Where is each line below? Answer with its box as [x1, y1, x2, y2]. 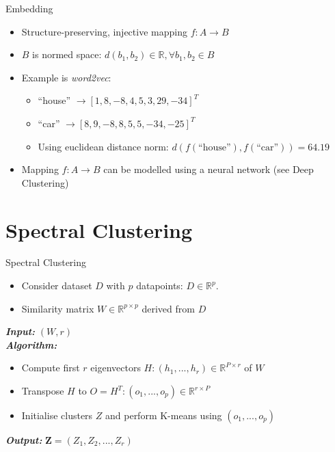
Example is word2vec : [21, 70, 111, 84]
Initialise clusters [21, 408, 93, 423]
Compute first [21, 360, 80, 375]
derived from [142, 301, 195, 315]
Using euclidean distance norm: [38, 139, 169, 153]
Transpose [21, 384, 64, 398]
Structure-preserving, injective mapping [21, 24, 187, 38]
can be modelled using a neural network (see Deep [103, 162, 314, 176]
